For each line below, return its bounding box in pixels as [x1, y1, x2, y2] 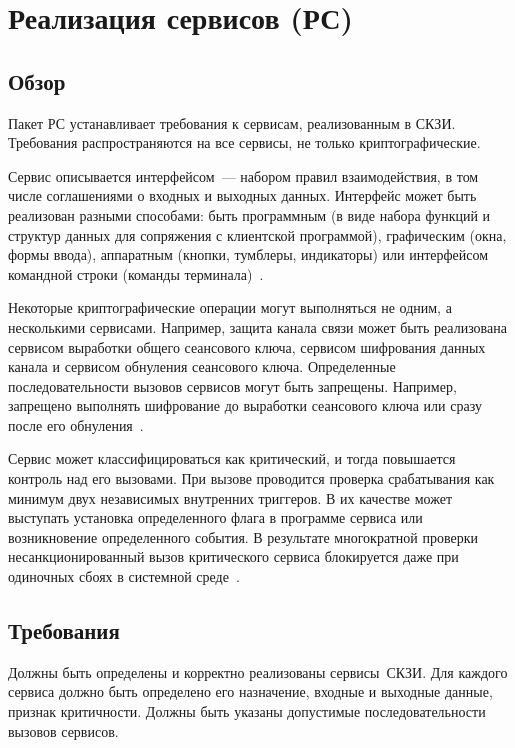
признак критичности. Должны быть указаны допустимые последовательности [8, 701, 486, 722]
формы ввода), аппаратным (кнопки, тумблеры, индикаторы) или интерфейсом [8, 244, 489, 265]
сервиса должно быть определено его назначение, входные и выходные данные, [8, 681, 493, 702]
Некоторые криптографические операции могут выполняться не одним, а [8, 297, 452, 318]
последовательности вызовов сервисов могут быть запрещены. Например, [8, 375, 457, 396]
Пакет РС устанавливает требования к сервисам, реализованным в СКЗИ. [8, 112, 456, 133]
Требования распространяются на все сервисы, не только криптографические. [8, 132, 481, 153]
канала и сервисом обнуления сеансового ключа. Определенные [8, 356, 396, 377]
